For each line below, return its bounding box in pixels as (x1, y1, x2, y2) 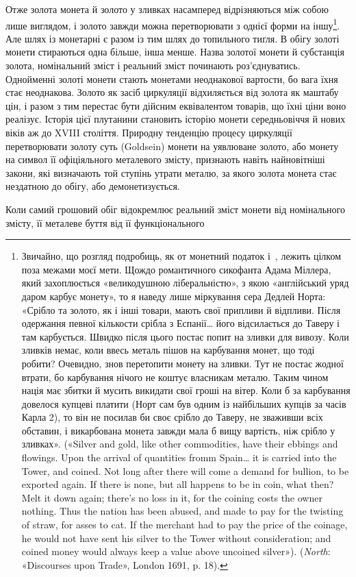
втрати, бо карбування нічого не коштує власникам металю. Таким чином (21, 369, 329, 384)
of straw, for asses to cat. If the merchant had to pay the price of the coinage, (21, 517, 348, 532)
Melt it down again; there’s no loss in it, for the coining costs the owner (21, 490, 322, 504)
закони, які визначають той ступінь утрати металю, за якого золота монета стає (5, 165, 337, 180)
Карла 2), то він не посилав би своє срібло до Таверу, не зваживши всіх (21, 410, 323, 424)
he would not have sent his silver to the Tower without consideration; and (21, 530, 331, 545)
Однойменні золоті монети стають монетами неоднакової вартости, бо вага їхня (5, 71, 338, 86)
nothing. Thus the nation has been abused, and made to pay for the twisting (21, 504, 344, 518)
